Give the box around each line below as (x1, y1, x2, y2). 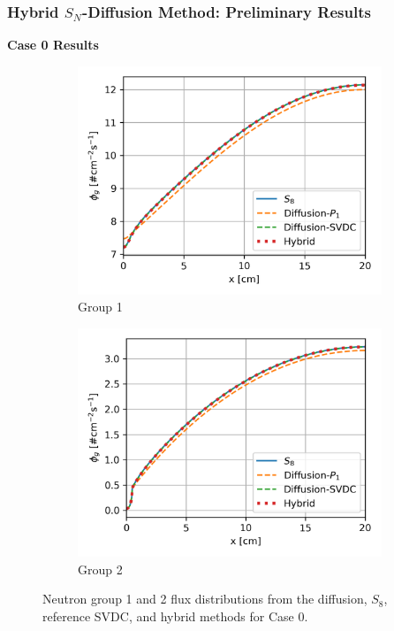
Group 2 (78, 559, 123, 578)
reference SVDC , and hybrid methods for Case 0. (42, 606, 308, 625)
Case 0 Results (7, 35, 99, 54)
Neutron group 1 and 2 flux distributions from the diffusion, (42, 589, 367, 608)
